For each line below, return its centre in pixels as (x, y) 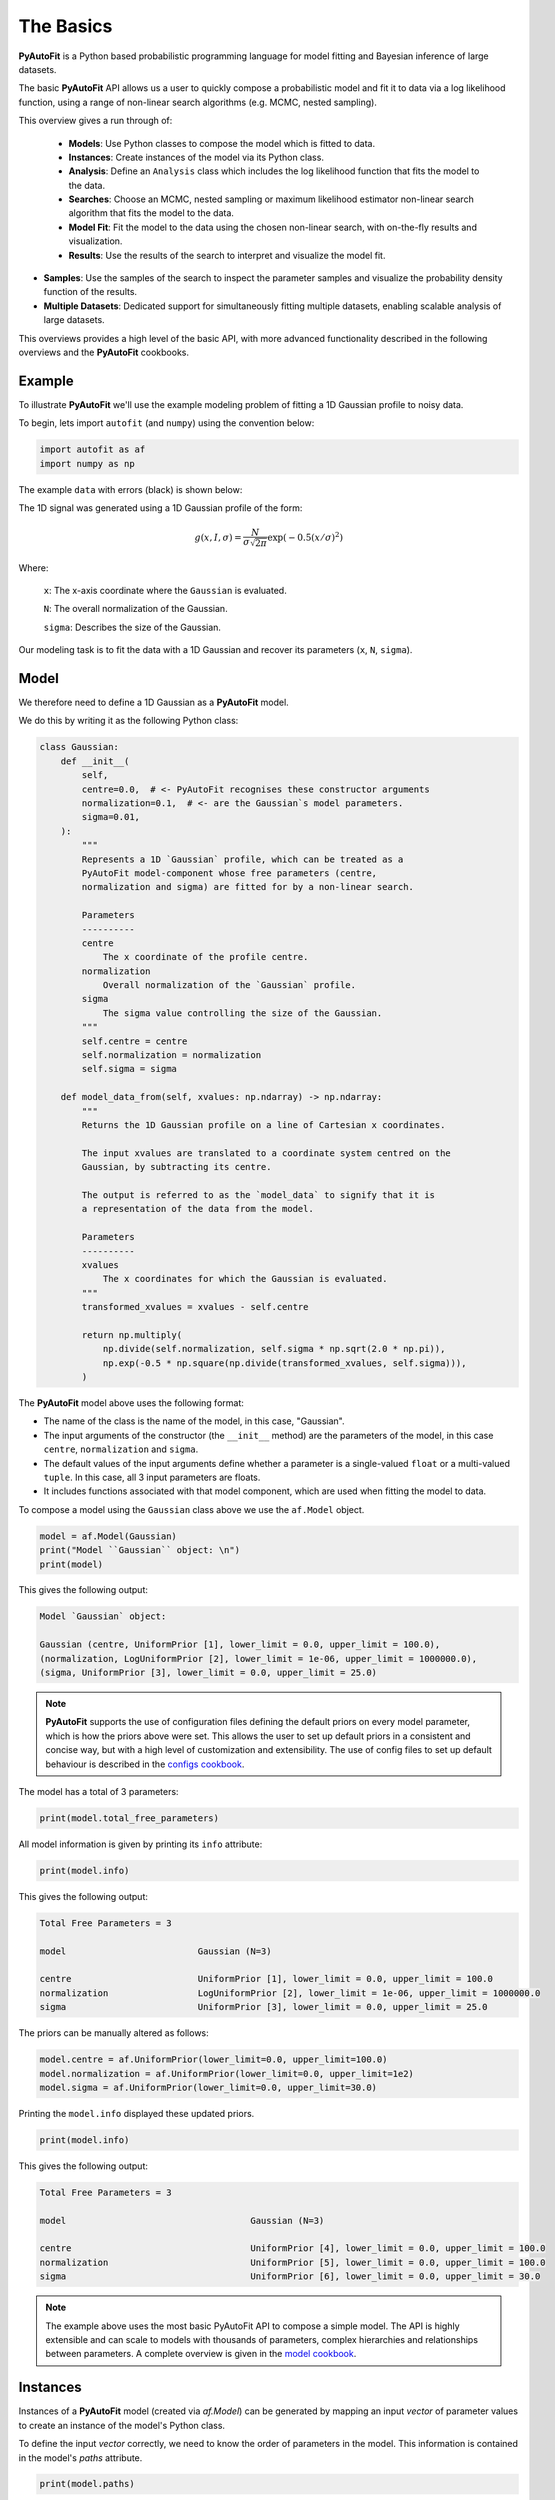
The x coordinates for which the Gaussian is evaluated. (245, 1279)
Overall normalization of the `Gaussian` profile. (229, 985)
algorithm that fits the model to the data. (151, 213)
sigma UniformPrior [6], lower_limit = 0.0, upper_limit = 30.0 (290, 2276)
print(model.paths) (87, 2484)
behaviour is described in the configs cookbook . (145, 1764)
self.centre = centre (134, 1041)
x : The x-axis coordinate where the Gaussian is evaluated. (165, 590)
